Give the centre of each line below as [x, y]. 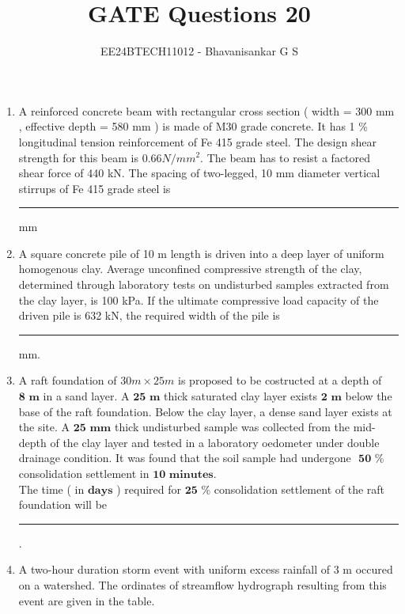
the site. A [44, 427]
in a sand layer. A [86, 396]
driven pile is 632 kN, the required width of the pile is [149, 315]
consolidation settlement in [84, 473]
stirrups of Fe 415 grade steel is [95, 188]
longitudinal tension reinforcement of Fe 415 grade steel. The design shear [197, 141]
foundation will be [63, 504]
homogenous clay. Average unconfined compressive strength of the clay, [190, 269]
